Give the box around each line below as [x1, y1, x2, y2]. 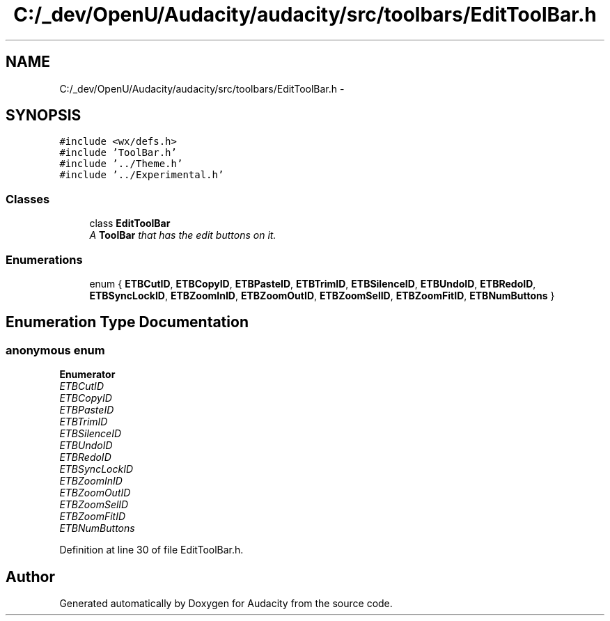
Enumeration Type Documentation [6, 313, 249, 331]
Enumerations [6, 252, 83, 267]
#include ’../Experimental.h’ [59, 169, 224, 181]
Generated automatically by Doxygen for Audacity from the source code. [59, 597, 393, 609]
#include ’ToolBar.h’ [59, 147, 177, 159]
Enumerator [59, 368, 116, 381]
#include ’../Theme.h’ [59, 158, 183, 170]
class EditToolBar [89, 217, 171, 230]
